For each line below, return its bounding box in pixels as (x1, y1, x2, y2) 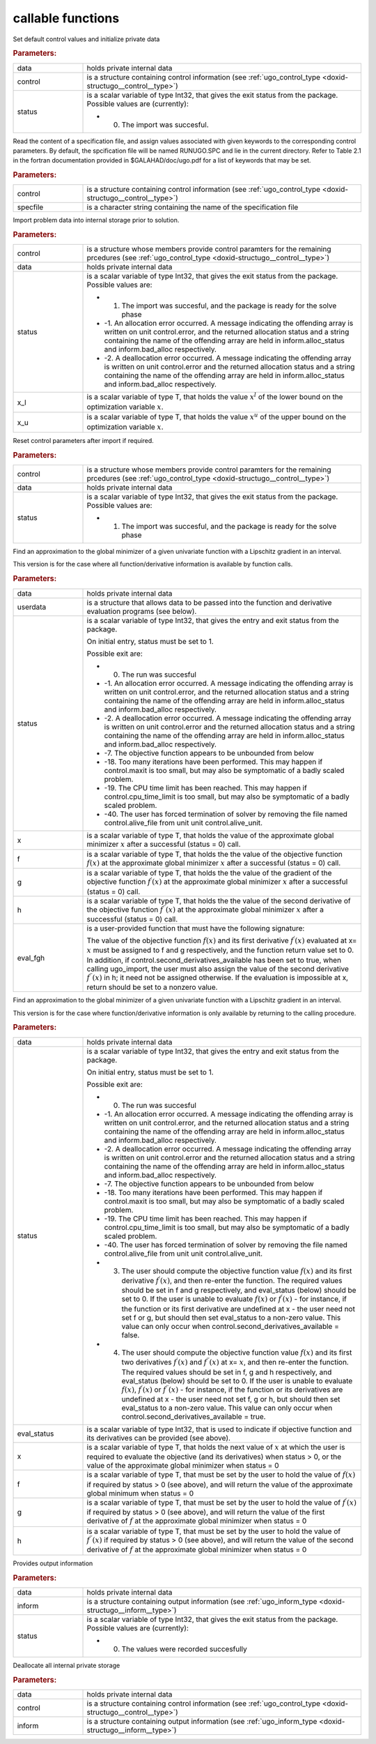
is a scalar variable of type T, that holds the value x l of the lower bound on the (86, 391, 343, 402)
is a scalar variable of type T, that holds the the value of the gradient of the (86, 869, 332, 878)
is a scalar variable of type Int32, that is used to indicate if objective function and (86, 1424, 352, 1434)
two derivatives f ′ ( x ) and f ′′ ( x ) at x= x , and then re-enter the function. (121, 1356, 350, 1367)
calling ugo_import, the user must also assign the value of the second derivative (86, 963, 350, 973)
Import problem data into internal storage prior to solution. (13, 216, 180, 225)
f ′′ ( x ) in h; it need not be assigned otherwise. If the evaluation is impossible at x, (86, 972, 348, 982)
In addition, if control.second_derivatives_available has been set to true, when (86, 955, 341, 965)
